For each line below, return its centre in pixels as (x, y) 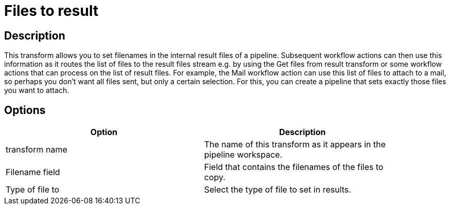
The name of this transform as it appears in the (295, 145)
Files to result (51, 11)
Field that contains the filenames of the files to (294, 167)
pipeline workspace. (243, 155)
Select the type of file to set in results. (278, 190)
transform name (37, 150)
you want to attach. (37, 90)
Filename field (33, 172)
